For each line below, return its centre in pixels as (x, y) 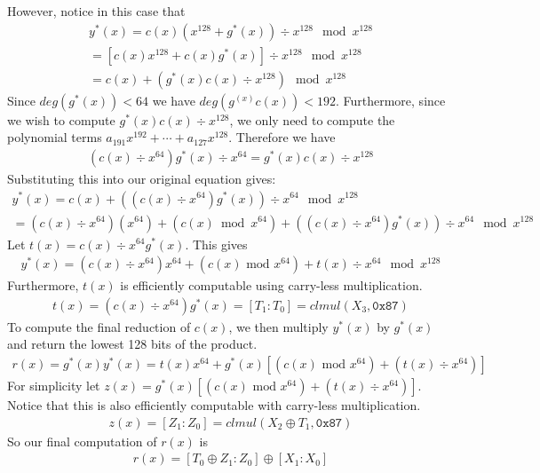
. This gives (216, 244)
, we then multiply (278, 326)
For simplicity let (54, 386)
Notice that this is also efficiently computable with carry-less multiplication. (214, 405)
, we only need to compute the (312, 119)
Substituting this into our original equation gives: (142, 178)
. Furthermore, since (390, 100)
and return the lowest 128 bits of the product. (132, 344)
